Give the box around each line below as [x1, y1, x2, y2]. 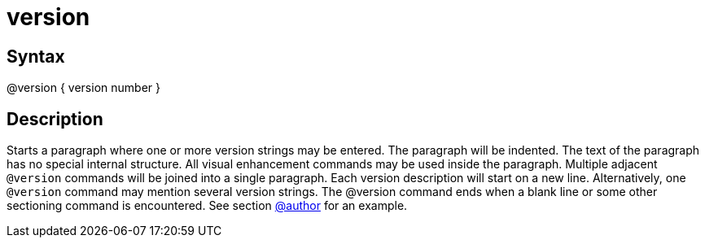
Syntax [7, 46, 65, 67]
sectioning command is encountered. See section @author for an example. [7, 198, 408, 213]
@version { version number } [7, 81, 160, 95]
